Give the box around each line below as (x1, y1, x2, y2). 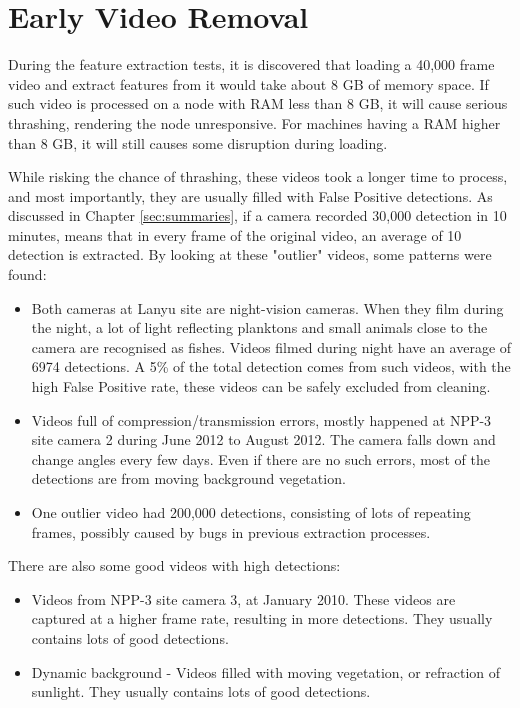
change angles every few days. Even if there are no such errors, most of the (31, 448, 490, 469)
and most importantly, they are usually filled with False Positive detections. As (8, 185, 493, 206)
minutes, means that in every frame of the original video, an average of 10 (8, 224, 462, 245)
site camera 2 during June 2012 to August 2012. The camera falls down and (31, 429, 496, 450)
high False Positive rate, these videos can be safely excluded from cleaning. (31, 376, 491, 397)
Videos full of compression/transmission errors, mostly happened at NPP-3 (31, 409, 492, 430)
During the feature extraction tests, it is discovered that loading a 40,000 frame (8, 54, 495, 75)
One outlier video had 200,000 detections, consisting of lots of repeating (31, 502, 471, 522)
